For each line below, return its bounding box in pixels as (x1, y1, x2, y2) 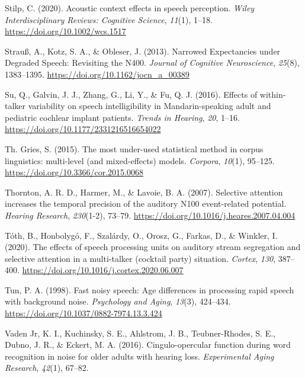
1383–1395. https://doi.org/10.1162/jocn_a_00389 (5, 68, 190, 80)
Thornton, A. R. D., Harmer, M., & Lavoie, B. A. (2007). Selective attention (5, 185, 283, 198)
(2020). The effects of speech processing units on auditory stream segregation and (5, 241, 301, 253)
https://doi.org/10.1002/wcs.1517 (5, 25, 126, 37)
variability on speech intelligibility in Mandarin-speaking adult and (28, 100, 271, 112)
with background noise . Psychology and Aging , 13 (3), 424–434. (5, 295, 231, 307)
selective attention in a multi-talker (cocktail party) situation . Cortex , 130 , (5, 252, 276, 264)
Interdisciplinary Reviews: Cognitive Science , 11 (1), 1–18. (5, 13, 213, 25)
